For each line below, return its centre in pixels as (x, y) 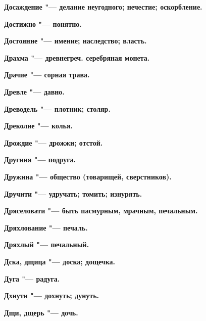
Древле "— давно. (34, 91)
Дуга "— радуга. (32, 278)
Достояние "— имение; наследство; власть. (75, 41)
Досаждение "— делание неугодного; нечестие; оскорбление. (103, 7)
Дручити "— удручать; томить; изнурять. (73, 193)
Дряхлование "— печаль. (46, 227)
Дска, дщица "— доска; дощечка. (60, 261)
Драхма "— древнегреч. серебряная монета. (77, 57)
